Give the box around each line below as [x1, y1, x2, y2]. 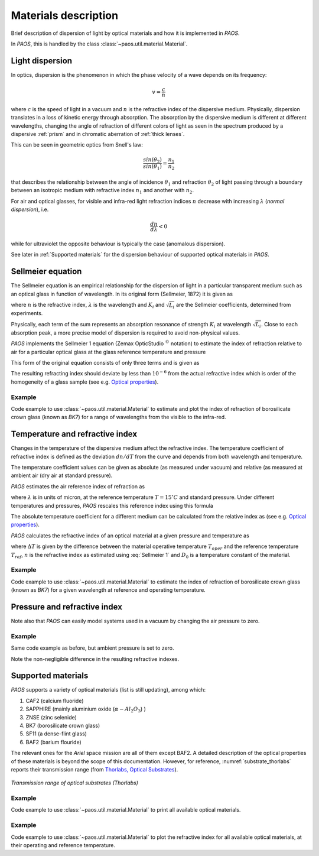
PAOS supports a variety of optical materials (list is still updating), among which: [11, 686, 206, 693]
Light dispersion [11, 56, 72, 66]
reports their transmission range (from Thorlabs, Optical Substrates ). [11, 766, 178, 773]
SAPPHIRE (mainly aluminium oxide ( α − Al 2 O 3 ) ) [25, 705, 146, 714]
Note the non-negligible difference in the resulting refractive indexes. [11, 655, 180, 662]
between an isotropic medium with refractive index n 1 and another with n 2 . [11, 187, 194, 195]
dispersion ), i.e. [11, 206, 49, 213]
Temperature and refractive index [11, 429, 138, 439]
